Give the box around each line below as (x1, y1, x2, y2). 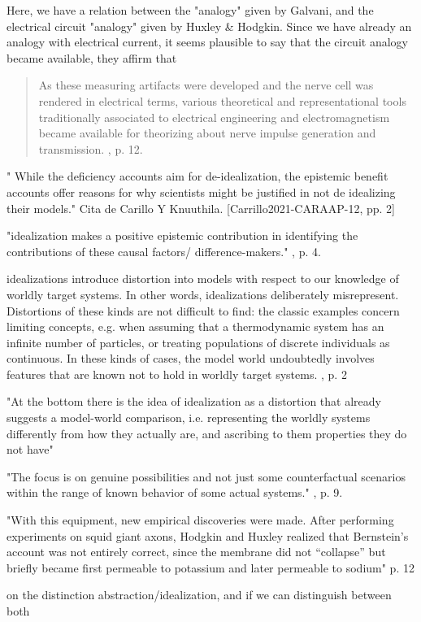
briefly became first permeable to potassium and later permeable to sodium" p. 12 (7, 559, 414, 576)
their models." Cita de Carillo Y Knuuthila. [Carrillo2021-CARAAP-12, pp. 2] (7, 199, 396, 216)
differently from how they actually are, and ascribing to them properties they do (7, 424, 407, 441)
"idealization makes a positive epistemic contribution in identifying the (7, 227, 358, 244)
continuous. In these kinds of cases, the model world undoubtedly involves (7, 350, 375, 367)
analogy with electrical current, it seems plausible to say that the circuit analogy (7, 33, 408, 50)
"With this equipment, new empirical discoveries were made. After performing (7, 511, 394, 528)
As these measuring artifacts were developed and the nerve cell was (38, 76, 374, 94)
